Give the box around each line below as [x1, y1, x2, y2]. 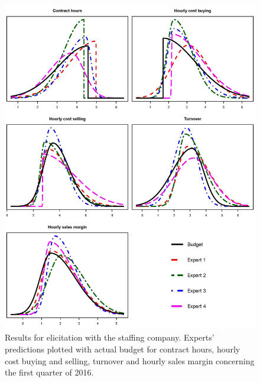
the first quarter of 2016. [5, 366, 94, 378]
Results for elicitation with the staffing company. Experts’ [5, 331, 214, 344]
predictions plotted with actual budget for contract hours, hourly [5, 343, 240, 355]
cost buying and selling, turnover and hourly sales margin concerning [5, 354, 255, 367]
